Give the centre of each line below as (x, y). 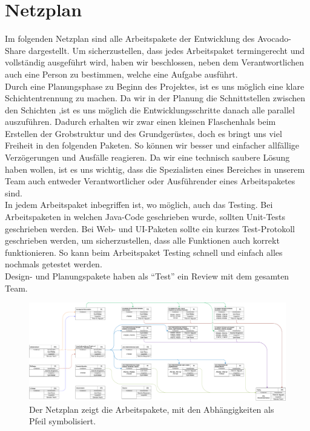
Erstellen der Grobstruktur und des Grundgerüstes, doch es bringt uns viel (143, 133)
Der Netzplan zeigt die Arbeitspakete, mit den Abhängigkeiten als (152, 409)
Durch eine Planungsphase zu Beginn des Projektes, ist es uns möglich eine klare (155, 86)
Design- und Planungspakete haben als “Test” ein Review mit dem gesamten (147, 276)
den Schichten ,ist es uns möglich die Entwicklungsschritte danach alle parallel (150, 109)
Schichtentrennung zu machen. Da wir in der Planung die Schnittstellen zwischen (155, 98)
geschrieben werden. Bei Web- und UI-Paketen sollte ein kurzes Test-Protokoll (150, 228)
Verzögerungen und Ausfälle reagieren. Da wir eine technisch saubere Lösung (147, 157)
